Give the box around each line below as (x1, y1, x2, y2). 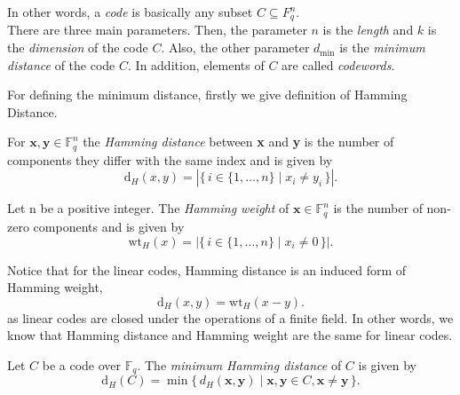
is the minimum (339, 38, 425, 57)
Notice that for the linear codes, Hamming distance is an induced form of (7, 260, 407, 279)
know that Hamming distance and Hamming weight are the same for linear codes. (7, 326, 453, 344)
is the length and (322, 20, 414, 39)
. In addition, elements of (128, 55, 265, 74)
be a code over (42, 355, 122, 374)
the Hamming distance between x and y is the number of (83, 132, 394, 151)
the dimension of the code (7, 38, 148, 57)
